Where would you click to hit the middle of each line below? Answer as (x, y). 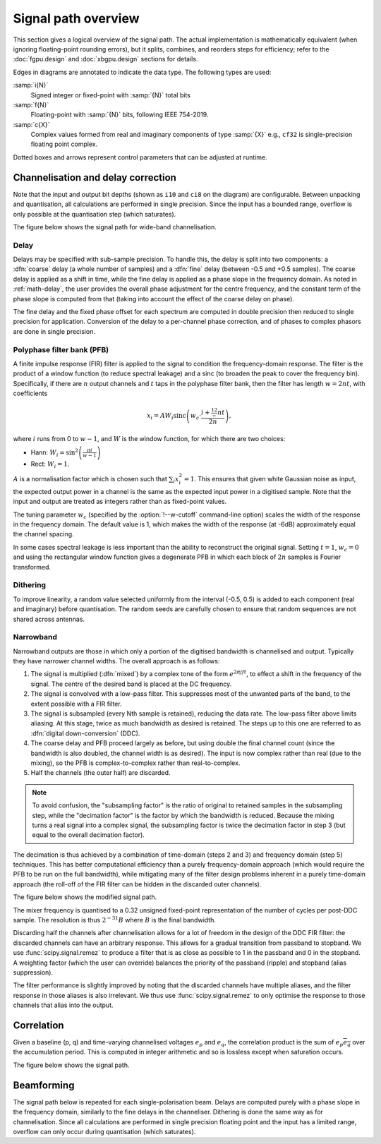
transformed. (32, 567)
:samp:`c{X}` (31, 124)
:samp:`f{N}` (31, 104)
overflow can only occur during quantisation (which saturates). (104, 1131)
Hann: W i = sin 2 (55, 453)
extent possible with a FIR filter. (76, 704)
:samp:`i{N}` (31, 85)
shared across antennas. (49, 619)
